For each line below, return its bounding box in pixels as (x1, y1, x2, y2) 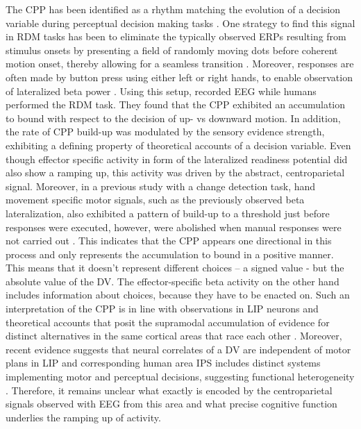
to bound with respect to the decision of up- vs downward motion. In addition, (6, 110, 341, 125)
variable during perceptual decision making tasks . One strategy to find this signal (6, 15, 355, 30)
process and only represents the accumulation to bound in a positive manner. (6, 246, 334, 261)
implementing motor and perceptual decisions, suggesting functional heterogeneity (6, 369, 355, 384)
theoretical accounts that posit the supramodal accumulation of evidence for (6, 314, 330, 329)
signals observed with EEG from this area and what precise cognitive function (6, 396, 337, 411)
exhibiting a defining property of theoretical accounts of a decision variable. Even (6, 137, 351, 152)
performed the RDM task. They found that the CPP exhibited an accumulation (6, 97, 346, 112)
